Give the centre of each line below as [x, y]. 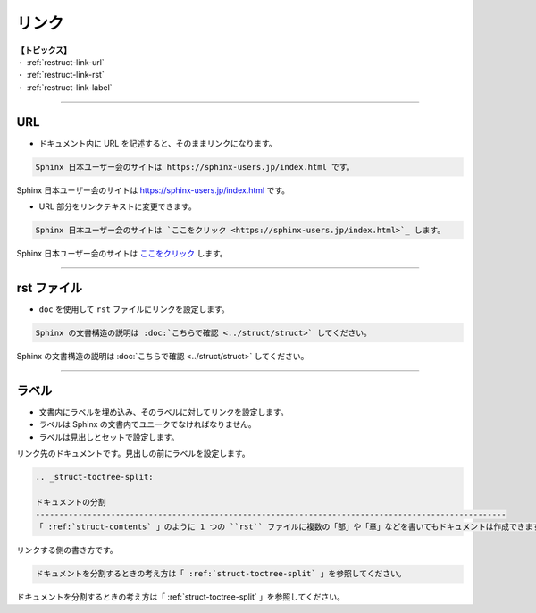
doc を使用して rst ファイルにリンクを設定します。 [134, 309]
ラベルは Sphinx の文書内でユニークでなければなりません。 [147, 424]
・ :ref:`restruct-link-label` [64, 87]
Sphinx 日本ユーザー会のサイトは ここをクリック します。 [122, 253]
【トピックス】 [44, 50]
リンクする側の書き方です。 [67, 550]
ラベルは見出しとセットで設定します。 [109, 437]
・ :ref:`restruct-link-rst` [60, 75]
